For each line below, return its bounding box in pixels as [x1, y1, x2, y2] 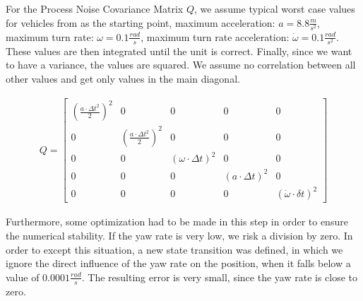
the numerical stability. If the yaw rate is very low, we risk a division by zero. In [6, 228, 353, 242]
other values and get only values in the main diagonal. [6, 71, 240, 86]
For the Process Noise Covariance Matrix [6, 1, 184, 16]
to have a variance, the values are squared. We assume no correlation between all [6, 57, 356, 72]
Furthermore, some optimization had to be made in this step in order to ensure [6, 214, 348, 229]
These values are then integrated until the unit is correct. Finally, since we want [6, 43, 352, 58]
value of [6, 269, 40, 284]
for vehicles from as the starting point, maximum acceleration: [6, 15, 275, 30]
